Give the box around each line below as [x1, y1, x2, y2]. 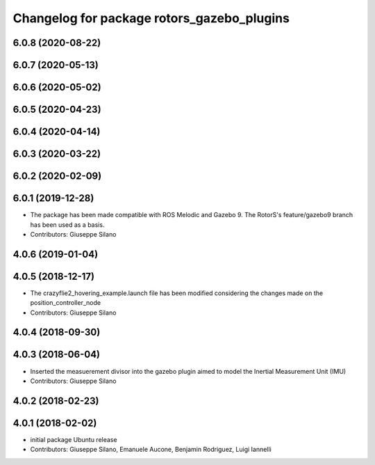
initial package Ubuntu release [30, 435, 117, 443]
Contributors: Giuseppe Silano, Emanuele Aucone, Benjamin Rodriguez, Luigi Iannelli [30, 446, 272, 454]
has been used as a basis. [30, 220, 105, 229]
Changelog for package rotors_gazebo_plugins [12, 10, 290, 26]
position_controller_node [30, 299, 101, 307]
